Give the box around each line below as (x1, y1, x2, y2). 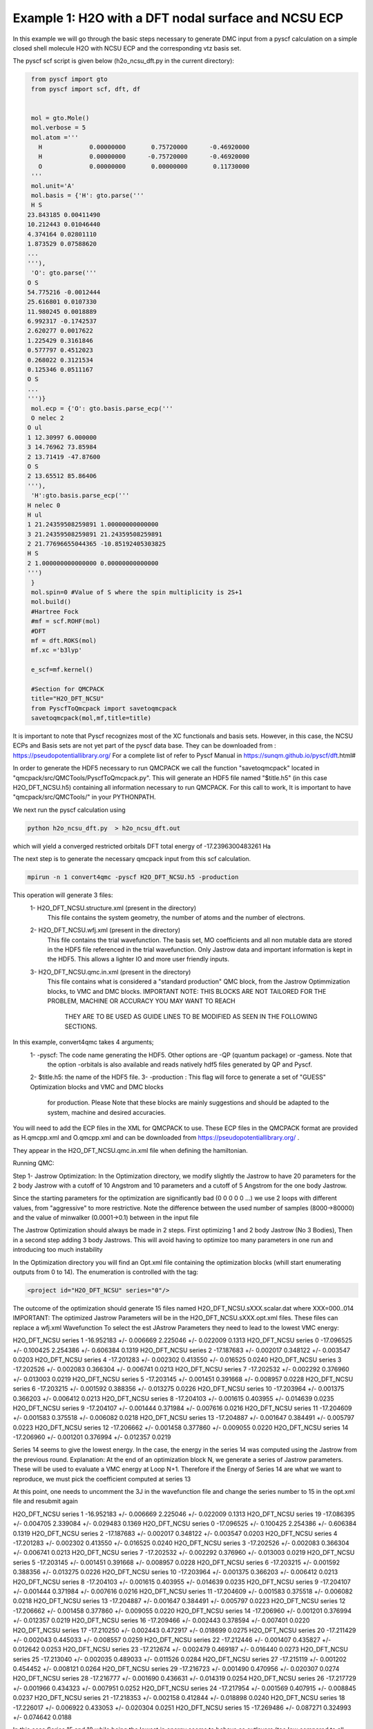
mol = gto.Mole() (31, 114, 90, 122)
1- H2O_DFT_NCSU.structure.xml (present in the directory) (30, 903, 197, 912)
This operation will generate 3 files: (12, 891, 113, 899)
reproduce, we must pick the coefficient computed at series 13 (12, 1474, 191, 1483)
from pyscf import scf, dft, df (31, 85, 141, 93)
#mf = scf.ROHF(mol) (31, 618, 101, 625)
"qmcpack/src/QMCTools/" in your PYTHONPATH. (12, 793, 156, 802)
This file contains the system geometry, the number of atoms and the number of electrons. (47, 913, 305, 921)
